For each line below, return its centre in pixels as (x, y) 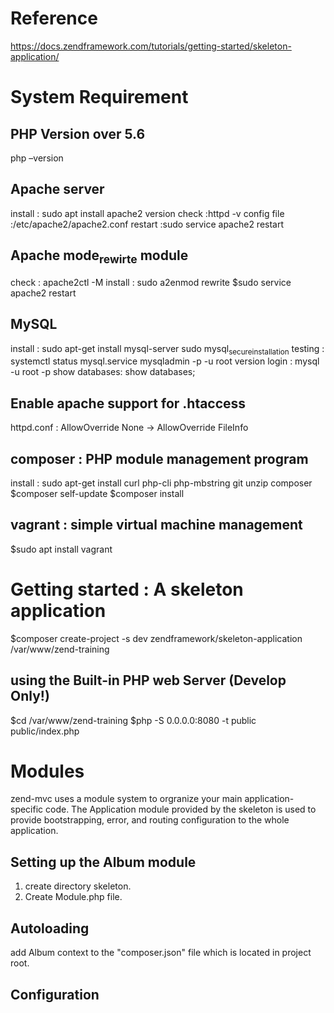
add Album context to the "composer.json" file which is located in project (161, 953)
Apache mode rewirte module (99, 257)
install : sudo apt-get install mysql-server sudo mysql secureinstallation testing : (167, 349)
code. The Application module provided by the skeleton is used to (181, 809)
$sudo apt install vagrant (61, 549)
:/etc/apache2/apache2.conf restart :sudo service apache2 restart (147, 224)
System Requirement (99, 97)
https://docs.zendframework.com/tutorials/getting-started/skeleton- (151, 46)
